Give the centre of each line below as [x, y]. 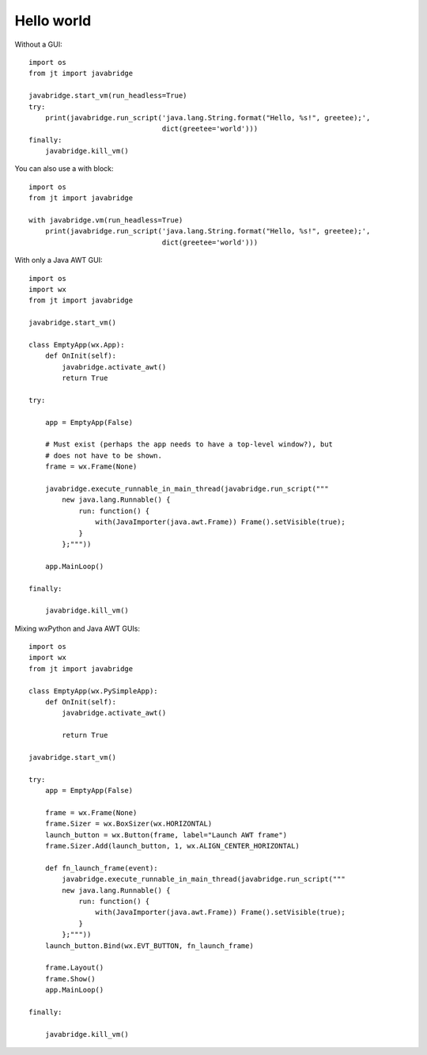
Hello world [53, 21]
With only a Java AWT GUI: [59, 260]
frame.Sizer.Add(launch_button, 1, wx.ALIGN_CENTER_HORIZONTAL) [172, 846]
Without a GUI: [38, 44]
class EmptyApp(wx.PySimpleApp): [93, 691]
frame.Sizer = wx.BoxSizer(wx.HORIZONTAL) [128, 824]
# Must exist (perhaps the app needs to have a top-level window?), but [189, 444]
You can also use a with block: [64, 169]
